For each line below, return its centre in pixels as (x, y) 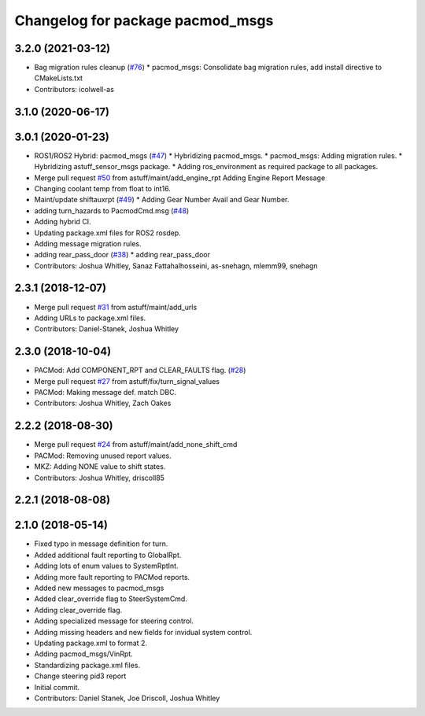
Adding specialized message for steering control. (114, 621)
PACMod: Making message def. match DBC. (105, 393)
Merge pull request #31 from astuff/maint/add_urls (116, 307)
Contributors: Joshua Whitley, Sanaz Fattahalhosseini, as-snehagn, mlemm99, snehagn (176, 266)
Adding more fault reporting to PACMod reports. (112, 577)
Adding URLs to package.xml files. (90, 318)
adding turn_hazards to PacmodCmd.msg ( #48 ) (112, 210)
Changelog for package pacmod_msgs (144, 20)
